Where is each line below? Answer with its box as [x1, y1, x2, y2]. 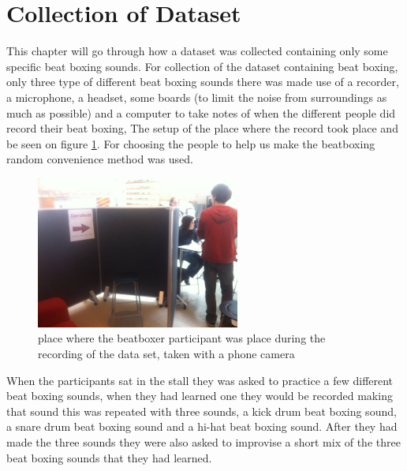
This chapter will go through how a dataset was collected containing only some [6, 43, 388, 59]
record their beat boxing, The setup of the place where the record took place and [6, 120, 398, 136]
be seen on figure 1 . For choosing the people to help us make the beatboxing [6, 135, 375, 151]
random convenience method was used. [6, 151, 194, 167]
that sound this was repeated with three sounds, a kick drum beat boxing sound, [6, 402, 397, 419]
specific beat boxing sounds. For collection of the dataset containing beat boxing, [6, 58, 398, 74]
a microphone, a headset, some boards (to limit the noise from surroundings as [6, 88, 387, 105]
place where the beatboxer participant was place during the [38, 330, 326, 346]
